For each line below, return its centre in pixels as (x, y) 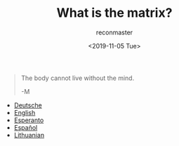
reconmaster (114, 32)
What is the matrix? (114, 13)
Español (26, 127)
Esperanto (29, 120)
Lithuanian (29, 135)
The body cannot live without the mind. (78, 78)
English (25, 112)
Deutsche (28, 105)
